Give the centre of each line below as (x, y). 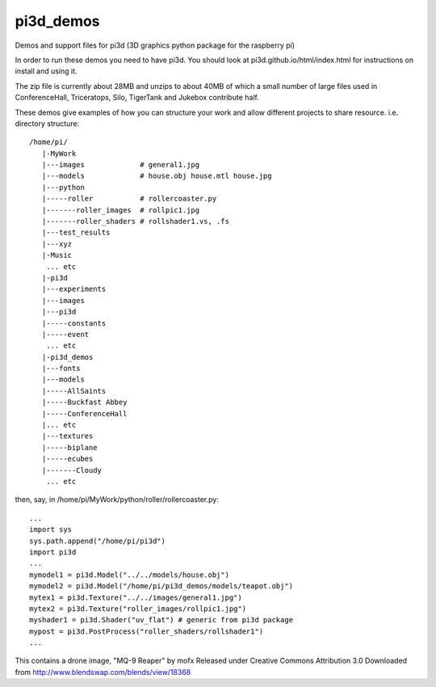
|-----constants (74, 323)
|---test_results (76, 233)
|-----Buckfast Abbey (84, 403)
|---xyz (57, 244)
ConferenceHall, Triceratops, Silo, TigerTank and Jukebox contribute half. (137, 98)
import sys (51, 530)
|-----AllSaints (74, 391)
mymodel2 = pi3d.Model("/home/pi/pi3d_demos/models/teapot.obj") (161, 586)
